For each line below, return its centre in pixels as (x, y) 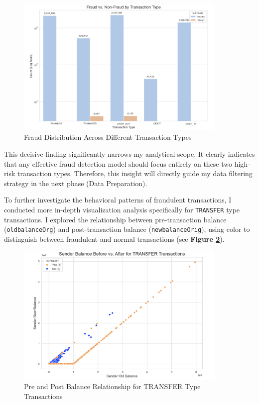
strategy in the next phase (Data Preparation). (76, 183)
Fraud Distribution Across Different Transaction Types (108, 137)
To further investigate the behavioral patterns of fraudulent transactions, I (118, 200)
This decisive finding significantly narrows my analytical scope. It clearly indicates (129, 153)
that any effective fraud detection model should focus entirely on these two (118, 163)
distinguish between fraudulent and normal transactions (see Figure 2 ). (114, 239)
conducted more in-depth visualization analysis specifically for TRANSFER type (122, 209)
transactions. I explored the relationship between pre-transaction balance (115, 219)
